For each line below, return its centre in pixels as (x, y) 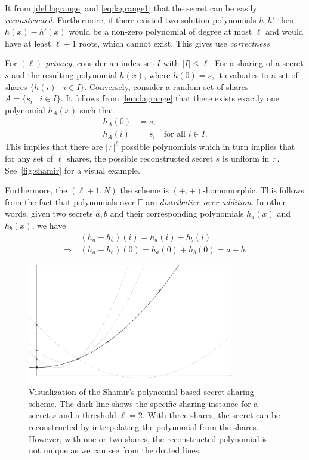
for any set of (29, 158)
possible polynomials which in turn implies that (208, 146)
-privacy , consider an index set (98, 63)
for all (174, 135)
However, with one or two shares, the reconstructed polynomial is (148, 438)
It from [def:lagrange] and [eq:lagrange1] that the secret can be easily (131, 8)
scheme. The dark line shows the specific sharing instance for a (143, 403)
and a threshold (88, 415)
